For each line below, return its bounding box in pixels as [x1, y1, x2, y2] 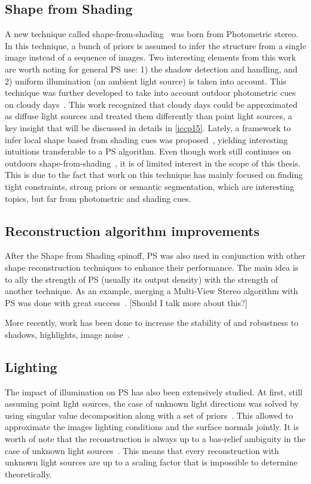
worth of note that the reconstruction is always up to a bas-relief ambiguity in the [5, 432, 306, 445]
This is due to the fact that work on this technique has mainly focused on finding [5, 168, 303, 181]
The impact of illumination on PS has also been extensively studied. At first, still [5, 385, 303, 398]
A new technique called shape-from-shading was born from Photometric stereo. [5, 28, 298, 40]
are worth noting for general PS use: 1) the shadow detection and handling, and [5, 62, 298, 75]
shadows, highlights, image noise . [5, 328, 130, 340]
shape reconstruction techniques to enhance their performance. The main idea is [5, 261, 298, 273]
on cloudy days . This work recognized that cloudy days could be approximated [5, 98, 298, 110]
